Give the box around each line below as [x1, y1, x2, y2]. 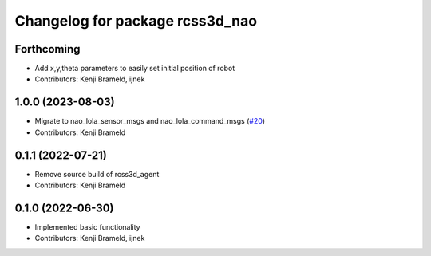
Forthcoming [14, 42, 81, 56]
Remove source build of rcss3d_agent [34, 169, 160, 179]
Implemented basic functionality [34, 222, 140, 231]
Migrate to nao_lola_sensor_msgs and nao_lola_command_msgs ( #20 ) [34, 116, 266, 126]
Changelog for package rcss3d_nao [14, 12, 258, 30]
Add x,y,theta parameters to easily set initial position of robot [34, 64, 235, 73]
